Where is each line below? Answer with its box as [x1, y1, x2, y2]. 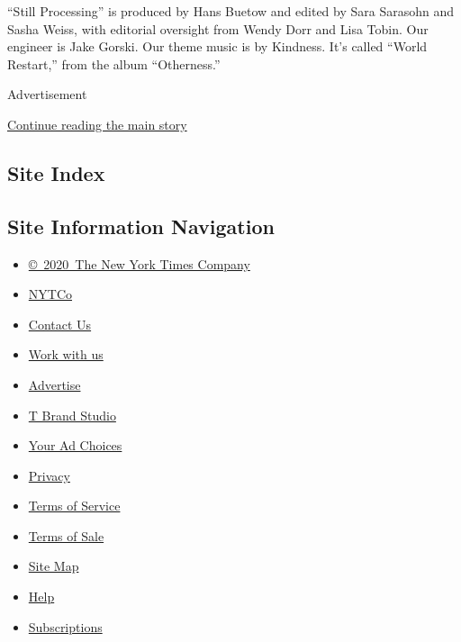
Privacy [28, 466, 70, 484]
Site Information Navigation [7, 212, 275, 240]
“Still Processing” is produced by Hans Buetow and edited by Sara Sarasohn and [7, 2, 455, 20]
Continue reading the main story [7, 114, 187, 133]
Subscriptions [28, 617, 103, 636]
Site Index [7, 158, 105, 186]
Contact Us [28, 314, 92, 333]
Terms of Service [28, 496, 121, 515]
